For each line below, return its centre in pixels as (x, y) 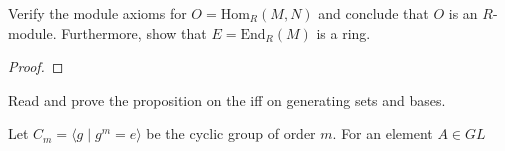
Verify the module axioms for (97, 13)
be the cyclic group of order (231, 133)
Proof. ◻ (36, 66)
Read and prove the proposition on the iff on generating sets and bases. (227, 99)
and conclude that (373, 13)
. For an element (382, 133)
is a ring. (343, 32)
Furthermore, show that (134, 32)
